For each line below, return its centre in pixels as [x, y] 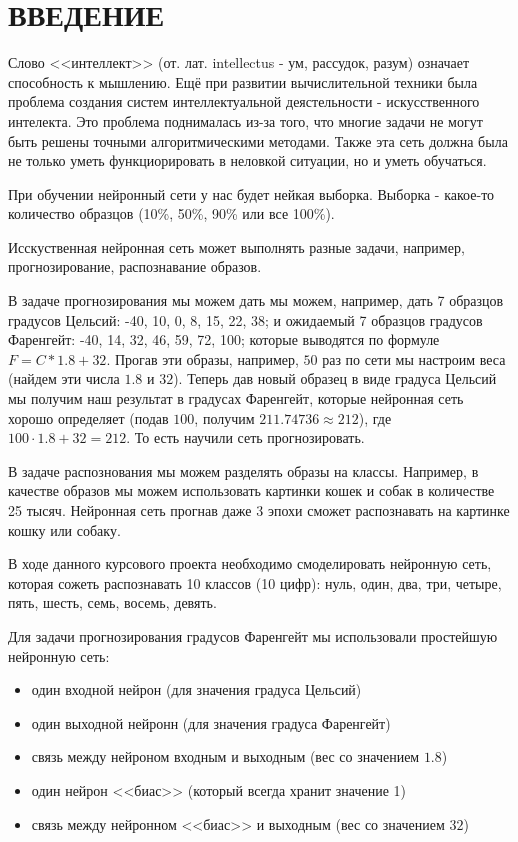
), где [375, 417]
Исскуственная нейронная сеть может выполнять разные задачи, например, [236, 246]
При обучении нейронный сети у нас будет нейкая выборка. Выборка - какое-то [251, 193]
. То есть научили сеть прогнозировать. [245, 437]
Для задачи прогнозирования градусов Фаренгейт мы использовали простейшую [253, 635]
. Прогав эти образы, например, [202, 358]
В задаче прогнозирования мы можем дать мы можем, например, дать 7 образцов [256, 300]
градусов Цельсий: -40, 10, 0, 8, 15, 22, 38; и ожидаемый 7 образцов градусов [245, 319]
